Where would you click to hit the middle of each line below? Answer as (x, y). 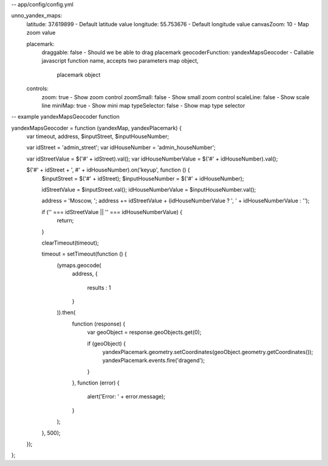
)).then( (66, 313)
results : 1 (99, 287)
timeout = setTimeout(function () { (84, 254)
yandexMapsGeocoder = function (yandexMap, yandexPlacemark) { (97, 128)
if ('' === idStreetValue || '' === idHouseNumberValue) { (112, 212)
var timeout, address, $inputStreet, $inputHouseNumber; (98, 136)
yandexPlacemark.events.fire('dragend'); (154, 360)
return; (65, 221)
